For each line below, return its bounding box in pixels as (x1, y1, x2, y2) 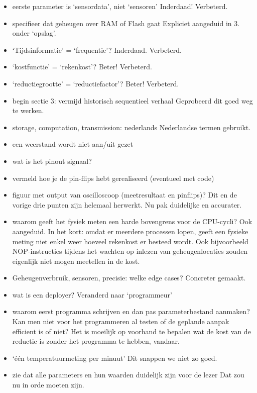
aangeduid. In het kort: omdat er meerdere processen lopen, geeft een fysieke (12, 226, 248, 236)
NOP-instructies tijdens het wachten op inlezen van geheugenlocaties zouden (12, 246, 248, 256)
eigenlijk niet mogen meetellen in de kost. (12, 255, 140, 266)
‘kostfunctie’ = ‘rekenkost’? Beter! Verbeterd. (12, 61, 152, 72)
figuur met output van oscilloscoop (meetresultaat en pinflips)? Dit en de (12, 189, 237, 200)
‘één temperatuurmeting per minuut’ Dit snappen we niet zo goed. (12, 352, 217, 363)
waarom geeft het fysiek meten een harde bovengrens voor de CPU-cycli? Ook (12, 216, 252, 227)
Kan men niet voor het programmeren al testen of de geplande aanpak (12, 316, 229, 327)
